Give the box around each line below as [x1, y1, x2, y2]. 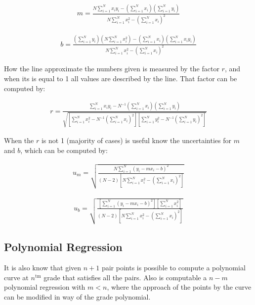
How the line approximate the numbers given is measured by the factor [4, 63, 219, 74]
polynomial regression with [4, 282, 85, 292]
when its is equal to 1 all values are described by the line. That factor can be [4, 73, 237, 84]
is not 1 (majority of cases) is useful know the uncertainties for [41, 135, 231, 146]
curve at [4, 272, 29, 282]
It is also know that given [4, 262, 82, 273]
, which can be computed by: [20, 145, 108, 155]
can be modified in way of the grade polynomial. [4, 291, 151, 302]
